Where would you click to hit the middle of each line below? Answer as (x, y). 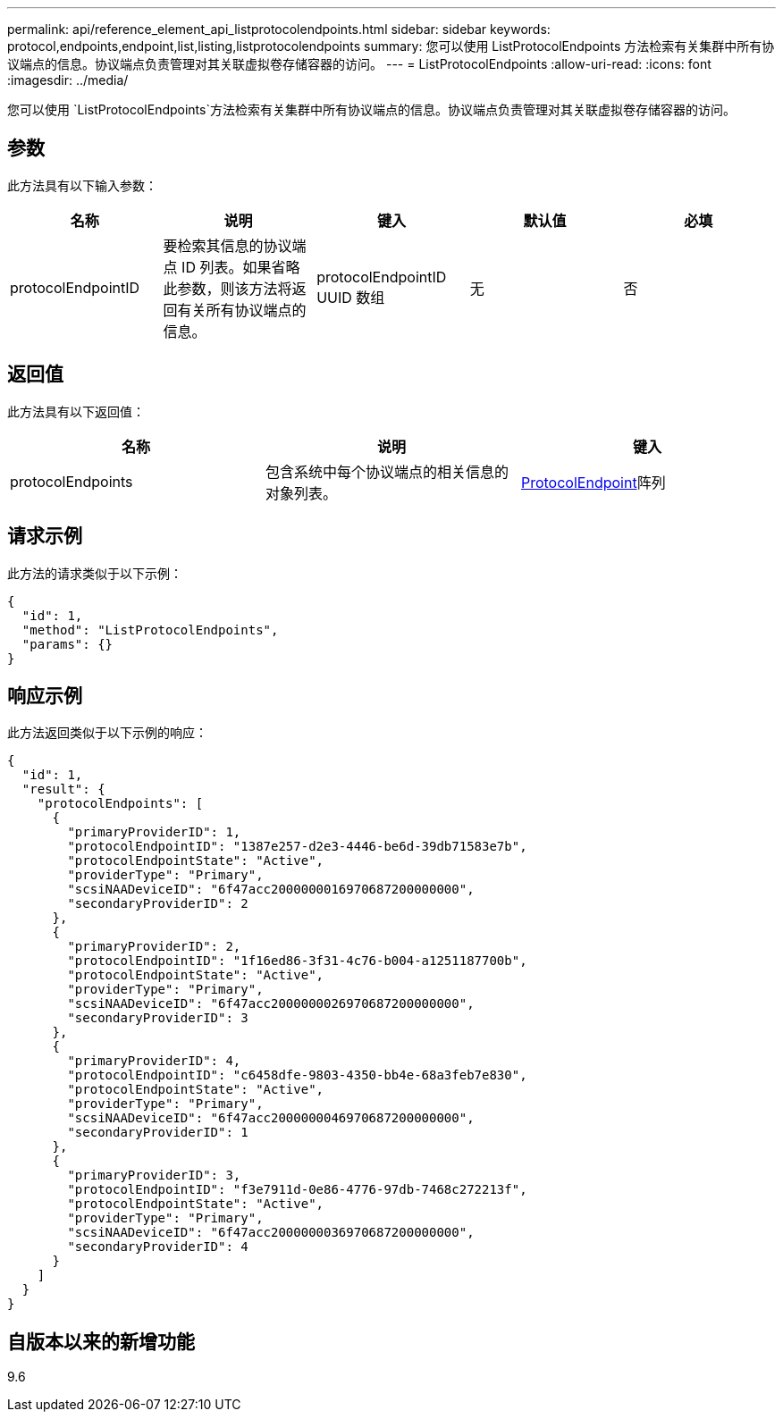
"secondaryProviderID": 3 (158, 1018)
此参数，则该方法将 (227, 288)
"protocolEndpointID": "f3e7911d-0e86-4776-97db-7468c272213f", (297, 1190)
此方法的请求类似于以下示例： (95, 573)
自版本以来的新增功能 (101, 1341)
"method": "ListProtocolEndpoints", (150, 630)
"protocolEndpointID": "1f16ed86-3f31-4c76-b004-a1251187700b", (297, 961)
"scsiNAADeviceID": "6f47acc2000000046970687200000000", (271, 1118)
